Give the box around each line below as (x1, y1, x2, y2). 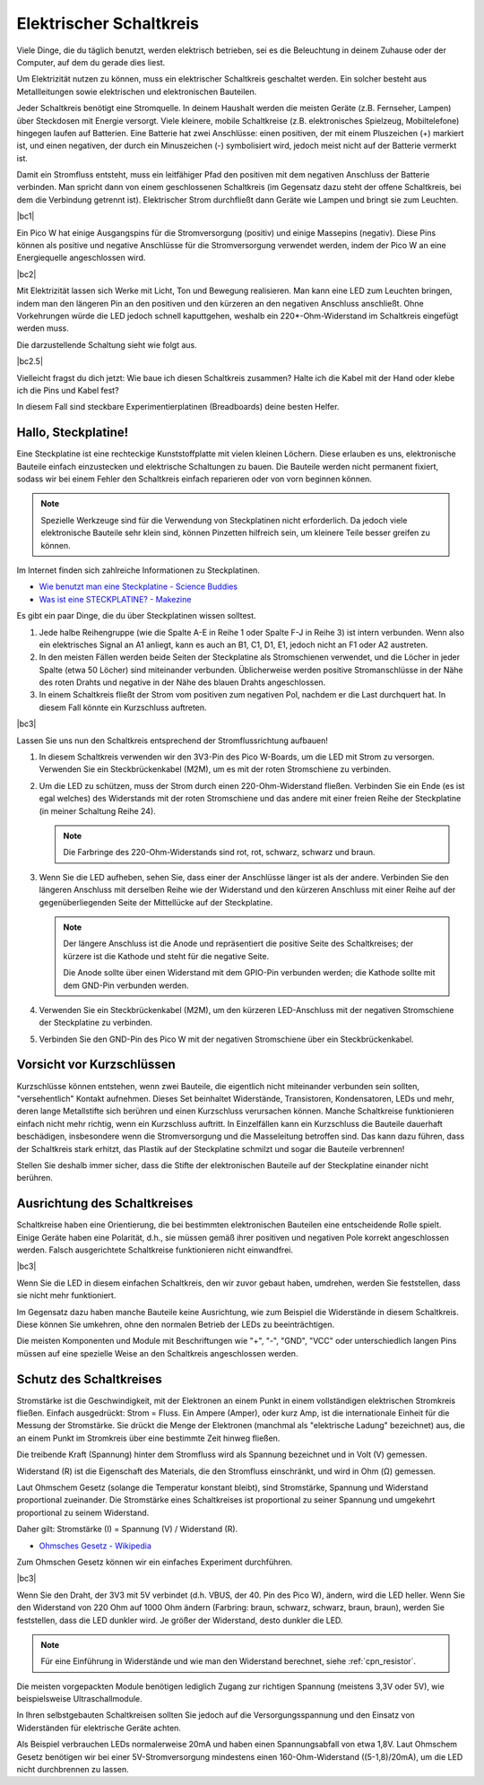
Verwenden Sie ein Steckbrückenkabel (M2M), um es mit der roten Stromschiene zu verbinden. (39, 764, 392, 775)
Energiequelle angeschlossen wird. (16, 252, 146, 264)
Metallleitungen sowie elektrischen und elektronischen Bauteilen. (16, 86, 257, 97)
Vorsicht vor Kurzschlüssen (16, 1057, 177, 1072)
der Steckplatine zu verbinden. (39, 1018, 152, 1028)
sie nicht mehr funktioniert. (16, 1290, 117, 1301)
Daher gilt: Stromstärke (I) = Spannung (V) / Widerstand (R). (16, 1524, 238, 1535)
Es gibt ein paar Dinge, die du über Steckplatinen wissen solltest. (16, 611, 256, 621)
